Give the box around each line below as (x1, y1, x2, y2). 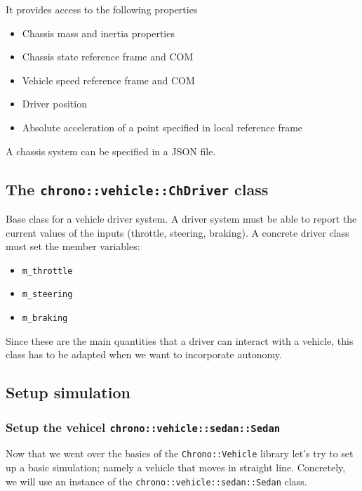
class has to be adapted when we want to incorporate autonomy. (6, 347, 282, 362)
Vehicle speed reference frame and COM (22, 72, 195, 87)
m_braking (22, 313, 68, 324)
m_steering (22, 289, 73, 300)
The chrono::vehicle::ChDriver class (6, 178, 269, 199)
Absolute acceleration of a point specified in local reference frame (22, 119, 303, 134)
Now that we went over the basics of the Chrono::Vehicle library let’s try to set (6, 446, 354, 461)
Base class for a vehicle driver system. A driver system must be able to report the (6, 211, 357, 225)
